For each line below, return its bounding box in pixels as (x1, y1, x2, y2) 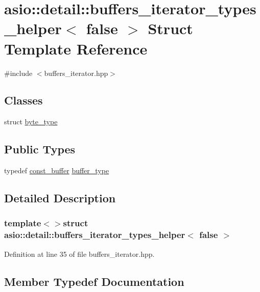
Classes (4, 92, 43, 108)
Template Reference (4, 38, 148, 59)
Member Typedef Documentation (4, 273, 184, 289)
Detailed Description (4, 190, 116, 206)
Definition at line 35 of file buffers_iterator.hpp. (4, 248, 155, 259)
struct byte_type (4, 116, 58, 127)
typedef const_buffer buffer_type (4, 165, 109, 176)
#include (4, 67, 33, 78)
